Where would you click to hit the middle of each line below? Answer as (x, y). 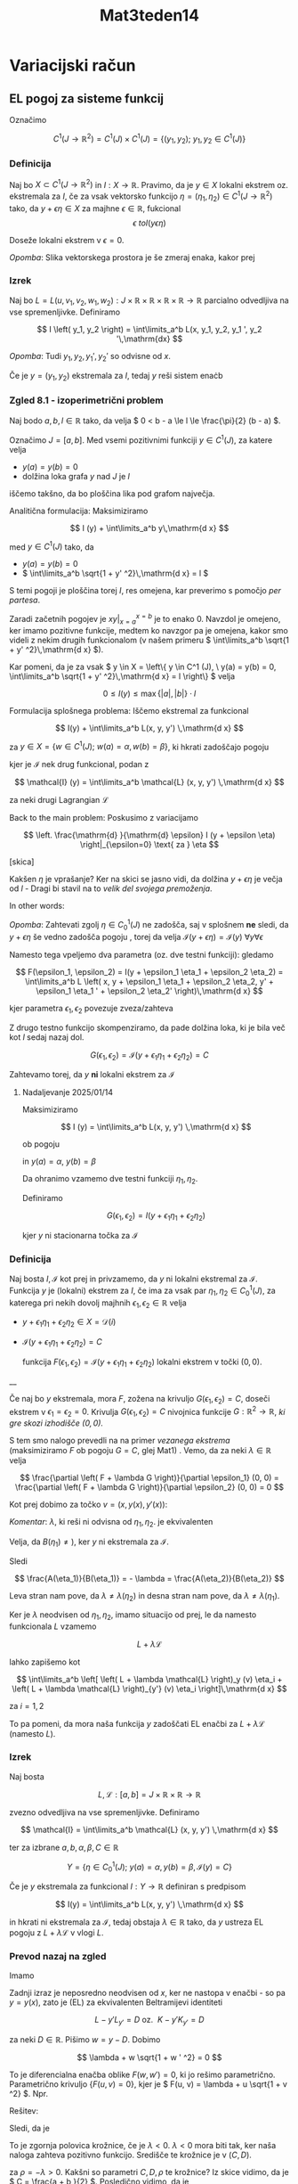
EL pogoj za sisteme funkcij (87, 98)
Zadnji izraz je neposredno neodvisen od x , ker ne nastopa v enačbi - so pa (148, 1993)
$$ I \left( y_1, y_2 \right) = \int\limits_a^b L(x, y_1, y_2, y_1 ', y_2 (149, 329)
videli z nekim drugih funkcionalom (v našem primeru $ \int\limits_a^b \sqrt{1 (149, 640)
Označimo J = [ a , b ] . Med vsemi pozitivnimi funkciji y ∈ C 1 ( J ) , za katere (141, 439)
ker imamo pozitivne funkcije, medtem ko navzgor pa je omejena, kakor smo (149, 630)
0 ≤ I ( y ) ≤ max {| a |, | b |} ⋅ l (149, 693)
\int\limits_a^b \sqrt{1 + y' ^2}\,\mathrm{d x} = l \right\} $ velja (122, 676)
